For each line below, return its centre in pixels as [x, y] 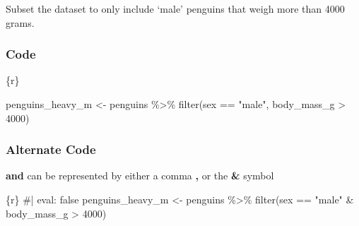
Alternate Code [51, 149]
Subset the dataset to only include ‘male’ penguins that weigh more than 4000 [175, 8]
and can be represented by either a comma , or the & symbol [140, 176]
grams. [20, 22]
